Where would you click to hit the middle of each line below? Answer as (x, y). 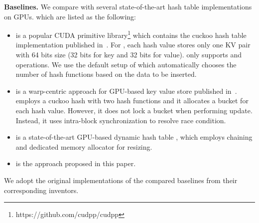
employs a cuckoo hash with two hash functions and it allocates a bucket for (132, 101)
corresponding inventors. (41, 190)
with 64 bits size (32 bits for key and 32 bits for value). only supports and (129, 55)
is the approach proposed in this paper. (76, 163)
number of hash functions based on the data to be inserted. (106, 74)
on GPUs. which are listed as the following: (70, 16)
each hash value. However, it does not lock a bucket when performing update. (134, 110)
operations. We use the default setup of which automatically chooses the (126, 64)
